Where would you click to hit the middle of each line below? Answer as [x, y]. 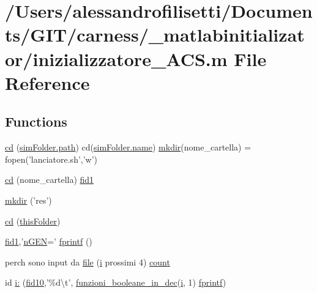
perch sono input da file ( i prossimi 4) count [88, 261]
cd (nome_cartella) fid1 [50, 180]
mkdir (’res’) [28, 200]
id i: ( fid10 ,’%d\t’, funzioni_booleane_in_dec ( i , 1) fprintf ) [116, 282]
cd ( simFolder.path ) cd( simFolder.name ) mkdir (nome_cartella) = [128, 147]
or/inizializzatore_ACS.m [116, 58]
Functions [36, 121]
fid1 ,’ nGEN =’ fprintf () [49, 241]
